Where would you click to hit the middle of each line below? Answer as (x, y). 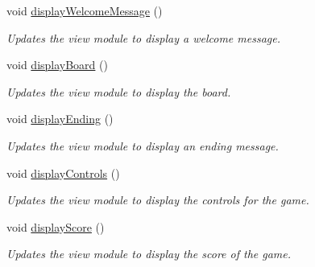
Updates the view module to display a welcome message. (143, 37)
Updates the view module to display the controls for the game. (158, 200)
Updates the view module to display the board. (119, 91)
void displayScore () (56, 226)
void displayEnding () (60, 119)
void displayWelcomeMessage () (85, 10)
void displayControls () (63, 173)
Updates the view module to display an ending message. (143, 145)
